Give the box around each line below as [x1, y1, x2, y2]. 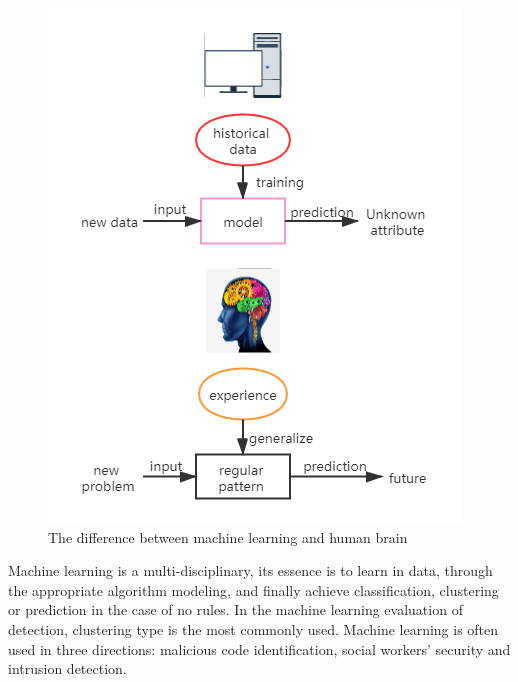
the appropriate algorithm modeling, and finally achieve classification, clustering [8, 579, 499, 600]
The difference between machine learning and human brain [48, 526, 408, 547]
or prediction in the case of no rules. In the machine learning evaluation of [8, 599, 463, 620]
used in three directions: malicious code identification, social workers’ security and [8, 638, 511, 659]
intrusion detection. [8, 658, 127, 679]
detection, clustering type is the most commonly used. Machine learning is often [8, 618, 499, 639]
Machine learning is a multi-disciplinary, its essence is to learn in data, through [8, 560, 493, 581]
